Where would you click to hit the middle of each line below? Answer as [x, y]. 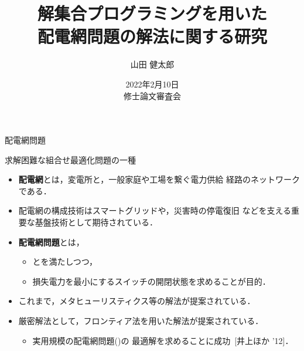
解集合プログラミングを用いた [152, 13]
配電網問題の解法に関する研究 [152, 36]
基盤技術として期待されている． [96, 222]
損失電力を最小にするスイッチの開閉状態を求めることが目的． [151, 281]
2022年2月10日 [152, 84]
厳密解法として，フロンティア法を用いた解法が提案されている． [141, 321]
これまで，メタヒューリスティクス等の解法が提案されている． [137, 301]
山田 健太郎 [152, 64]
